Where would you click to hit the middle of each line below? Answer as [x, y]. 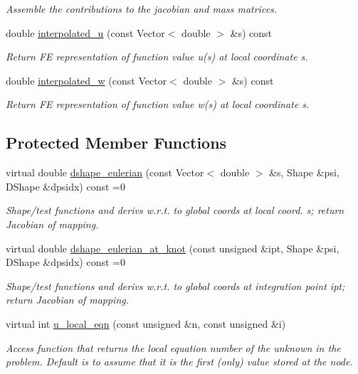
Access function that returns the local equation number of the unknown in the [173, 347]
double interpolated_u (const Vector [85, 32]
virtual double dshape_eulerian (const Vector [105, 172]
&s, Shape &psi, [304, 172]
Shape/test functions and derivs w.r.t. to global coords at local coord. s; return [175, 210]
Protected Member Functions [116, 143]
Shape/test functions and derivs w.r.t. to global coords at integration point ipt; [175, 285]
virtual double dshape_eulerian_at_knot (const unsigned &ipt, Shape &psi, [173, 248]
